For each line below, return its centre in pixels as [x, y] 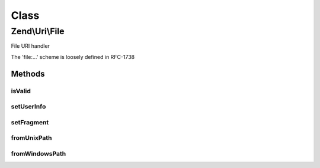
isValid [21, 91]
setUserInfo [28, 107]
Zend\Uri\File [38, 31]
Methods [28, 74]
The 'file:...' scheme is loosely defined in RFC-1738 [73, 57]
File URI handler [31, 46]
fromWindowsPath [39, 153]
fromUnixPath [31, 138]
